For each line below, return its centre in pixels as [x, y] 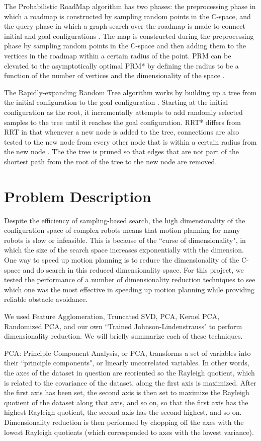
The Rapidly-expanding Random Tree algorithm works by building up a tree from [130, 92]
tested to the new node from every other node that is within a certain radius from [130, 141]
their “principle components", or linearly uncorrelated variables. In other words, [127, 363]
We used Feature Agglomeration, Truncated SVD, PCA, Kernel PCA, [112, 316]
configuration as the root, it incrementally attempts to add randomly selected [123, 112]
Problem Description [78, 196]
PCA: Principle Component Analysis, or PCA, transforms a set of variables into [127, 353]
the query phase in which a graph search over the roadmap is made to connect [125, 26]
